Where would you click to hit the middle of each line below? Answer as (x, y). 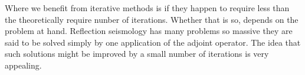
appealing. (23, 65)
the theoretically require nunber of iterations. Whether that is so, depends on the (152, 19)
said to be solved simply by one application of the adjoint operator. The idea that (153, 42)
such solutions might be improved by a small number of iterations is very (137, 54)
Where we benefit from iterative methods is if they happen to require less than (147, 8)
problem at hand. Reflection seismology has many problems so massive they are (149, 31)
